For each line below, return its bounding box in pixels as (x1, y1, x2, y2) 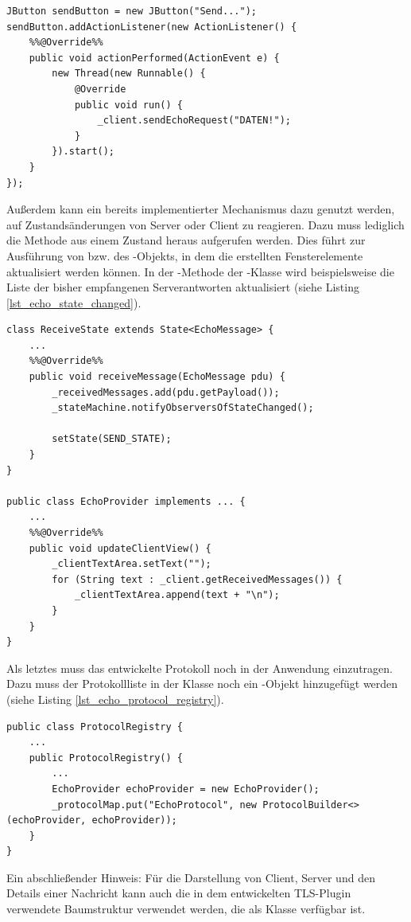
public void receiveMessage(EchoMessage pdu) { (29, 371, 285, 383)
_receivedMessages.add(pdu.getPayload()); (52, 386, 280, 398)
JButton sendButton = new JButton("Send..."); (6, 6, 257, 17)
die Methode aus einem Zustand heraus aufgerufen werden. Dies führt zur (6, 232, 366, 248)
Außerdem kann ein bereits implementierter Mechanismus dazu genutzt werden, (6, 201, 395, 217)
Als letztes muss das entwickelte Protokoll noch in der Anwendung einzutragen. (6, 659, 393, 676)
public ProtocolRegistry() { (29, 752, 183, 764)
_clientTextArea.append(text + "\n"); (74, 589, 280, 601)
